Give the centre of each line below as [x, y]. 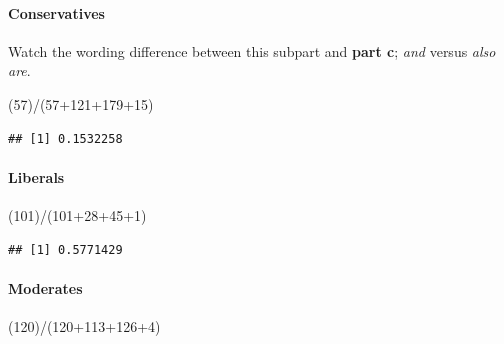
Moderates [45, 287]
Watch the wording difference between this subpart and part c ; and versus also [252, 50]
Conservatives [56, 12]
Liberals [36, 176]
